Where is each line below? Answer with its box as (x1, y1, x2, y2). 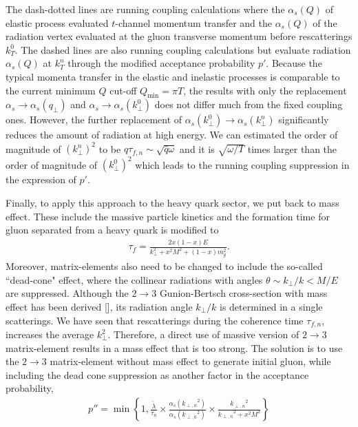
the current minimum (6, 83, 96, 97)
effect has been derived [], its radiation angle (6, 299, 193, 313)
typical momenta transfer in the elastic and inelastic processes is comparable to (6, 69, 340, 83)
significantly (278, 112, 329, 127)
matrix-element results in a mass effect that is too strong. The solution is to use (6, 340, 343, 355)
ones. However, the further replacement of (6, 112, 182, 127)
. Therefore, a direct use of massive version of (107, 327, 299, 342)
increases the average (6, 327, 94, 342)
